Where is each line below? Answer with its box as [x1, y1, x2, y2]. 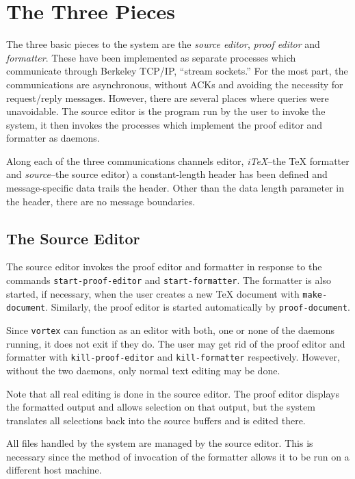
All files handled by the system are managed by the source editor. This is [6, 436, 313, 450]
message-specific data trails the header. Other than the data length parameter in [6, 181, 344, 195]
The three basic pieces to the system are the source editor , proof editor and [6, 37, 320, 51]
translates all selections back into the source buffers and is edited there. [6, 413, 306, 427]
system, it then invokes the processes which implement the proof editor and [6, 117, 323, 131]
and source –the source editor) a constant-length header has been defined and [6, 167, 328, 181]
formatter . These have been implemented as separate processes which [6, 50, 296, 64]
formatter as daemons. [6, 131, 100, 145]
